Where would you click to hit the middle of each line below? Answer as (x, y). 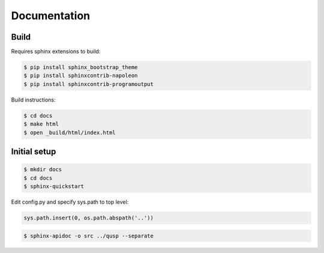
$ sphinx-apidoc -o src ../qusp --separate (89, 236)
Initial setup (34, 151)
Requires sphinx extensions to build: (56, 52)
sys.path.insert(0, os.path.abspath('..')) (89, 218)
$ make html (41, 124)
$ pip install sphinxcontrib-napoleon (81, 76)
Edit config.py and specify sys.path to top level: (70, 202)
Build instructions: (33, 100)
